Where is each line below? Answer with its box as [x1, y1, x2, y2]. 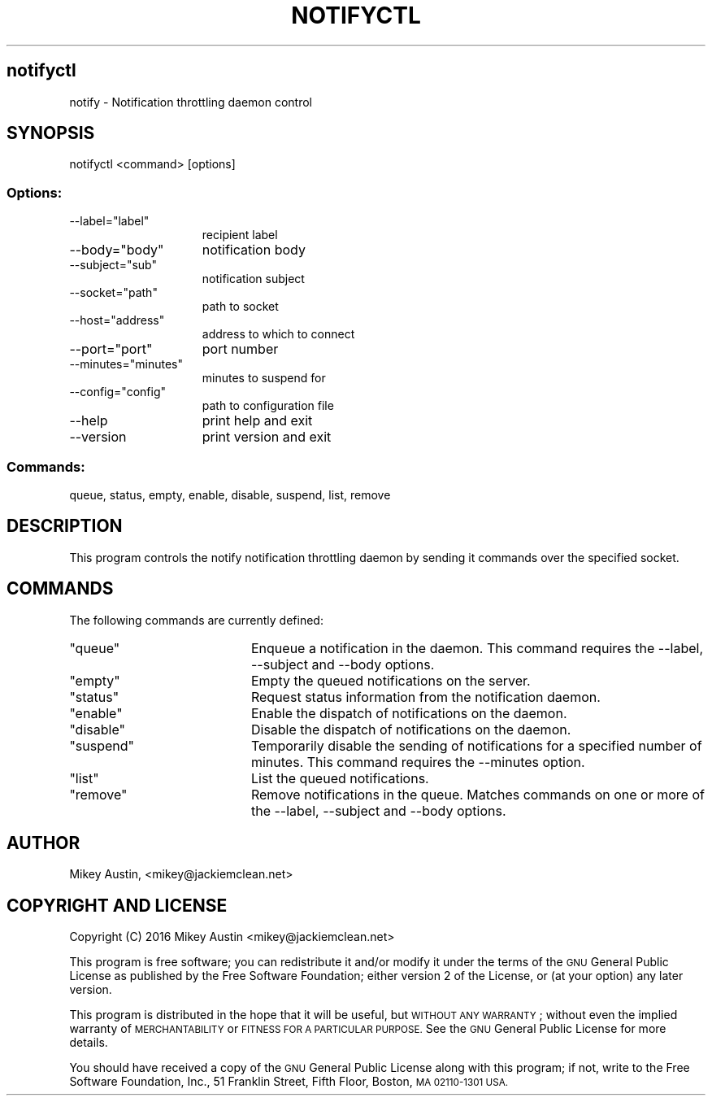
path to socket [202, 299, 279, 314]
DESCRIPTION [7, 516, 123, 537]
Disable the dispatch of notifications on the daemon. [250, 721, 571, 738]
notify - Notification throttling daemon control [69, 94, 313, 109]
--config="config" [69, 385, 167, 399]
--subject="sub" [69, 258, 157, 272]
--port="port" [69, 341, 153, 358]
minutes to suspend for [202, 371, 326, 385]
